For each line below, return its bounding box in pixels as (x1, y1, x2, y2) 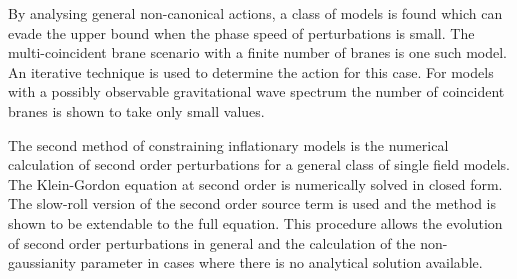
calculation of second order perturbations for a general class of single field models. (8, 154, 510, 175)
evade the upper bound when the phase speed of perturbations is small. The (8, 22, 475, 43)
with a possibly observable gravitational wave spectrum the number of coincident (8, 81, 505, 102)
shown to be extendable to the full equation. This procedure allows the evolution (8, 212, 503, 233)
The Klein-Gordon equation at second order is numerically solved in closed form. (8, 173, 503, 194)
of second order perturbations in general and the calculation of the (8, 232, 416, 253)
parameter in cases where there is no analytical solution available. (80, 252, 483, 273)
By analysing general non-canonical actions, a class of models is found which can (8, 3, 503, 23)
